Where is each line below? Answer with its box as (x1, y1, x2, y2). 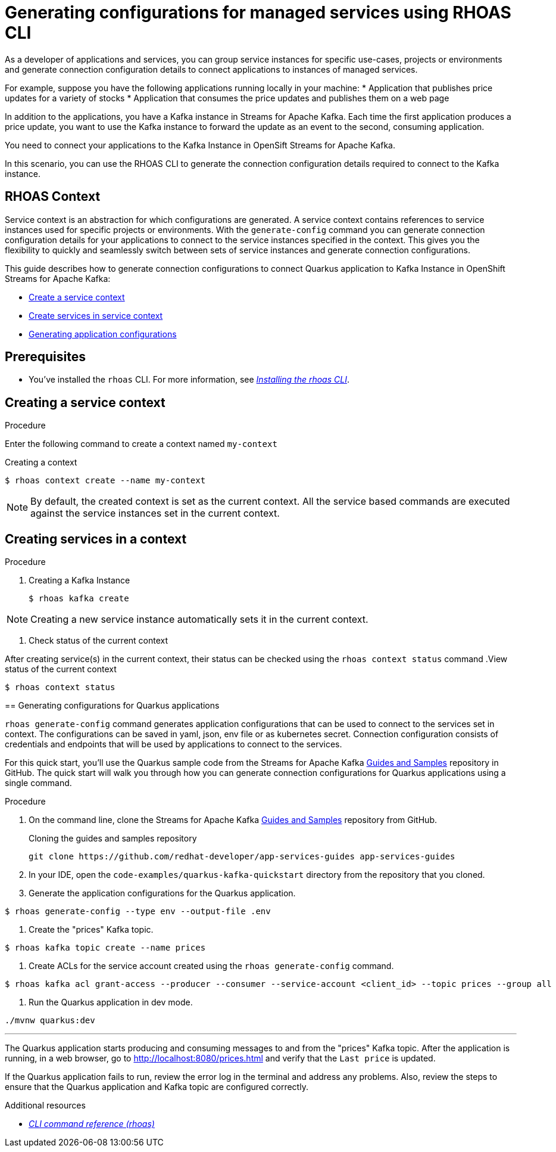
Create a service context (29, 291, 125, 302)
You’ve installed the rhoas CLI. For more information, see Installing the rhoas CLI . (29, 374, 349, 385)
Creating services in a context (5, 531, 187, 546)
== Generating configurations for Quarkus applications (5, 700, 220, 711)
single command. (5, 778, 72, 788)
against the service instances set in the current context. (30, 507, 280, 520)
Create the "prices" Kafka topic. (29, 924, 154, 935)
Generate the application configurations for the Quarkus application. (29, 888, 296, 899)
